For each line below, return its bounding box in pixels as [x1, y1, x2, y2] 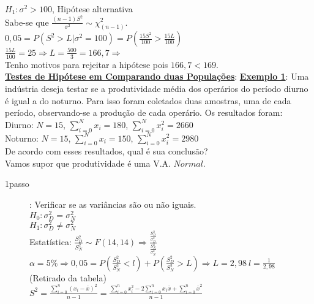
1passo [5, 177, 29, 190]
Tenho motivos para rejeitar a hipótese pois [5, 58, 168, 70]
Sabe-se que [5, 15, 49, 28]
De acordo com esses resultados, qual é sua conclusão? [5, 145, 208, 158]
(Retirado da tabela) [29, 271, 107, 284]
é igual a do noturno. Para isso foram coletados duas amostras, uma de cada [5, 94, 291, 107]
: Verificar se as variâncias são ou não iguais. [29, 198, 196, 211]
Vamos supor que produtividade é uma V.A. [5, 156, 171, 169]
